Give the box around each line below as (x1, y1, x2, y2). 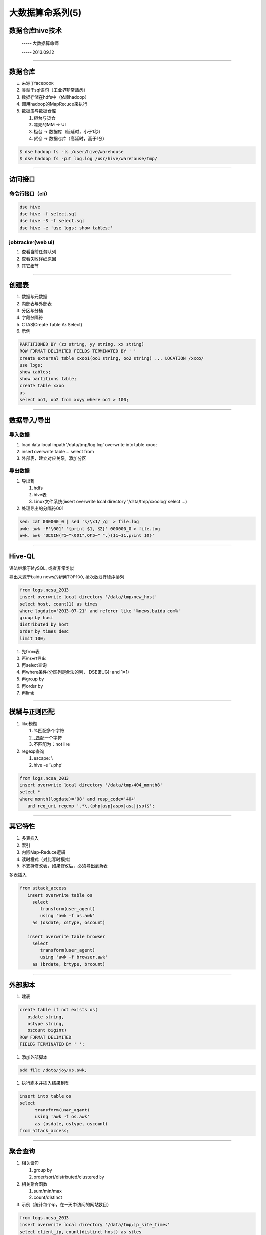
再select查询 (21, 662, 47, 668)
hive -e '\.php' (33, 762, 63, 768)
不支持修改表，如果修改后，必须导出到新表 (21, 863, 108, 869)
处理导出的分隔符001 (21, 505, 64, 511)
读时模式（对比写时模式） (21, 856, 73, 862)
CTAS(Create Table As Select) (21, 321, 83, 327)
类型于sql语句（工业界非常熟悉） (21, 87, 88, 93)
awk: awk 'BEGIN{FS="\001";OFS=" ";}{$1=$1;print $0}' (19, 533, 155, 538)
